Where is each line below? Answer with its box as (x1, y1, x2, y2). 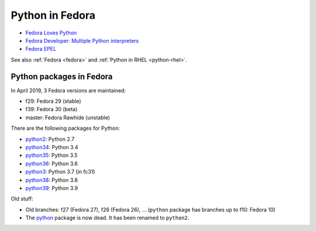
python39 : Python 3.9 (25, 184, 78, 191)
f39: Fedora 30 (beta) (25, 106, 78, 113)
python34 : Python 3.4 (25, 143, 78, 150)
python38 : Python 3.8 (25, 176, 78, 184)
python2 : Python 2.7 (25, 135, 75, 143)
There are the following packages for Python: (11, 125, 120, 132)
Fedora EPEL (25, 46, 57, 53)
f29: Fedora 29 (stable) (25, 98, 81, 105)
